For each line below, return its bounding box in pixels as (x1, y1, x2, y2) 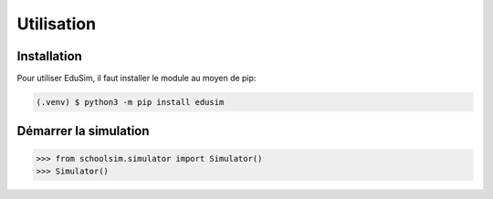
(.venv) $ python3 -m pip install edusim (36, 97, 225, 108)
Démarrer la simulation (16, 123, 150, 139)
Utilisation (16, 14, 96, 34)
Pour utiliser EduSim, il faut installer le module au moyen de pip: (16, 73, 257, 84)
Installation (16, 48, 82, 64)
